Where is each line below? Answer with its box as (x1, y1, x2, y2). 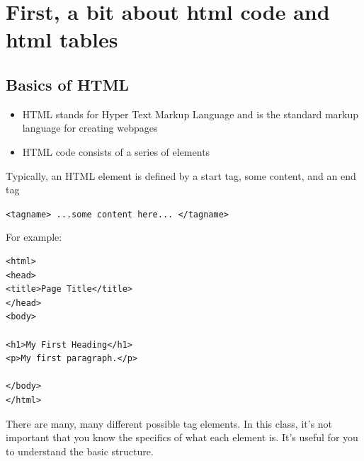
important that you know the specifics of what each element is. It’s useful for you (6, 430, 358, 445)
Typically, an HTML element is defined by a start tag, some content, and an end (6, 168, 356, 183)
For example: (6, 229, 62, 244)
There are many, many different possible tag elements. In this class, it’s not (6, 416, 333, 431)
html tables (6, 25, 118, 54)
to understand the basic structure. (6, 443, 154, 458)
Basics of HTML (6, 73, 130, 95)
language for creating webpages (22, 120, 158, 135)
